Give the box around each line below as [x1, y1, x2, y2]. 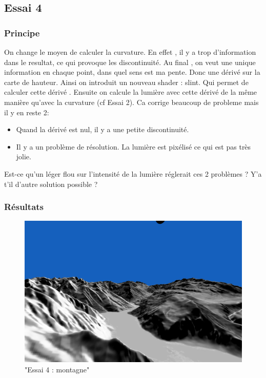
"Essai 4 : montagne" [25, 364, 90, 374]
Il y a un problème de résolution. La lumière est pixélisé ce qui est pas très [16, 141, 251, 152]
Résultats [4, 200, 44, 213]
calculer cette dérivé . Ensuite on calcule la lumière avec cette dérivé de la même [4, 87, 257, 97]
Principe [4, 26, 40, 39]
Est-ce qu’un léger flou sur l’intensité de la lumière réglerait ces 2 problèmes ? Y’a [4, 168, 262, 179]
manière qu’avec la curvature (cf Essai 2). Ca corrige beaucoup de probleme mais [4, 96, 259, 107]
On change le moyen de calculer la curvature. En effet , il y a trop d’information [4, 47, 256, 57]
